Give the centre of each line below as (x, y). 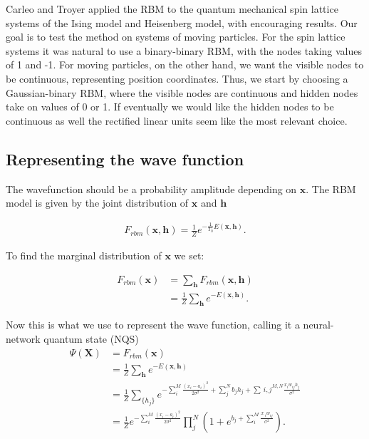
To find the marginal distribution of (84, 255)
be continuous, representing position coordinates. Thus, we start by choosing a (177, 78)
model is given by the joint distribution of (97, 203)
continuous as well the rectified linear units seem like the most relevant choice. (177, 120)
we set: (189, 255)
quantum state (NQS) (91, 338)
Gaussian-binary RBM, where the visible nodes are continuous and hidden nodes (182, 92)
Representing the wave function (125, 159)
